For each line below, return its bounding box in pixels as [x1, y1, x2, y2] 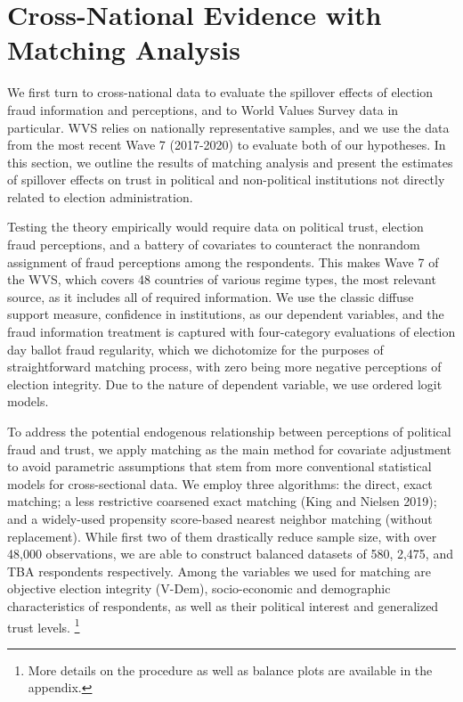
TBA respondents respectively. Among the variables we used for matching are [7, 561, 431, 580]
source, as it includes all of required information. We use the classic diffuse [7, 287, 414, 306]
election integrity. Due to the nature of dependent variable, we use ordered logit [7, 374, 443, 393]
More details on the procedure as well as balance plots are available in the [28, 660, 433, 679]
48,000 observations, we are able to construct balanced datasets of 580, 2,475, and [7, 544, 453, 563]
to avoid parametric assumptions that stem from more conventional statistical [7, 457, 432, 476]
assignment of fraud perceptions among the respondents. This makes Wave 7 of [7, 252, 439, 271]
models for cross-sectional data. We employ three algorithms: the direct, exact [7, 474, 433, 493]
